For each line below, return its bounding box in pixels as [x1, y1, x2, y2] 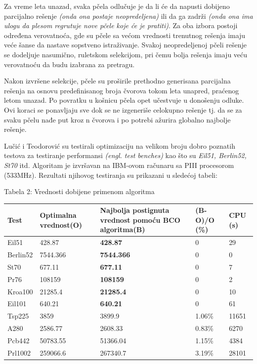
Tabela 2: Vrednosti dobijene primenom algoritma [4, 186, 155, 197]
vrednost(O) [40, 219, 83, 230]
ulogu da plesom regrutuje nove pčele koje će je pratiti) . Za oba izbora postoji [4, 20, 238, 31]
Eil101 [7, 298, 27, 309]
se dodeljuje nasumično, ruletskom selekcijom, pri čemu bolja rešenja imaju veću [4, 49, 248, 59]
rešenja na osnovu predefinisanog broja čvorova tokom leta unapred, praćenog [4, 85, 239, 95]
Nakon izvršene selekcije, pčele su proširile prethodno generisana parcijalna [4, 76, 231, 86]
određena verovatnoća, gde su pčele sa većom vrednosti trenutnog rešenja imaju [4, 30, 246, 40]
